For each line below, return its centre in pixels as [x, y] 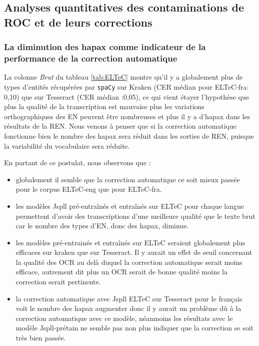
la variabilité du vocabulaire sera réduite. [67, 145]
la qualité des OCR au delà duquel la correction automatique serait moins [129, 262]
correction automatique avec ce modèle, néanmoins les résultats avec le [124, 318]
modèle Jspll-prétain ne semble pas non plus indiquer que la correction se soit [135, 328]
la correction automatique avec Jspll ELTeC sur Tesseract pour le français [129, 298]
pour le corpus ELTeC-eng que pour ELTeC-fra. [89, 189]
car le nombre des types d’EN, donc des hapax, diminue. [102, 226]
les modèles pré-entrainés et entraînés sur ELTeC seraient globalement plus [130, 242]
